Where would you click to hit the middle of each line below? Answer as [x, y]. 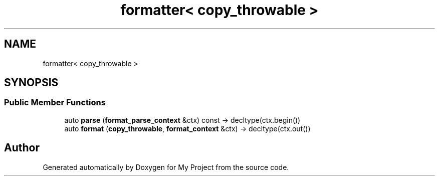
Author [22, 148]
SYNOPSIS [31, 83]
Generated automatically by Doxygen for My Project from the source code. [166, 167]
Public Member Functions [55, 103]
